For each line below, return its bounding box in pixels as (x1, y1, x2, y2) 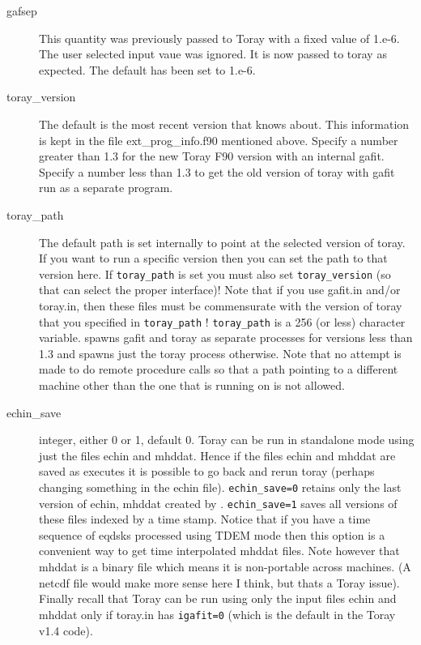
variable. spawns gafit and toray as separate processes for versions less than (39, 329, 413, 346)
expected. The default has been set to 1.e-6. (39, 61, 256, 78)
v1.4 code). (39, 622, 93, 639)
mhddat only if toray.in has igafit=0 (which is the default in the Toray (39, 605, 396, 622)
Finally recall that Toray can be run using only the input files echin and (39, 590, 397, 607)
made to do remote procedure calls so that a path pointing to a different (39, 361, 398, 378)
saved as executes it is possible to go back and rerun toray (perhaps (39, 463, 375, 480)
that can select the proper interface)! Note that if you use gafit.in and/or (39, 281, 401, 298)
